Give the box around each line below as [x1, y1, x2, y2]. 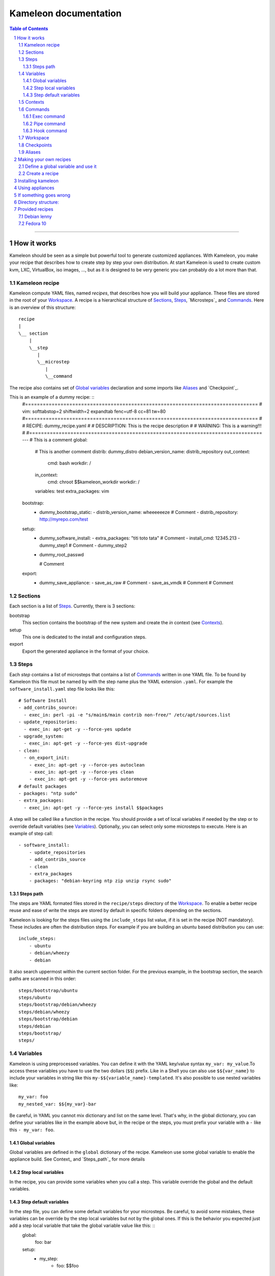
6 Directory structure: [14, 199, 60, 205]
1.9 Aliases [18, 149, 41, 155]
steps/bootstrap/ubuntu [18, 988, 78, 993]
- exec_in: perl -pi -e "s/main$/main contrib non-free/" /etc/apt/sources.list [23, 712, 231, 718]
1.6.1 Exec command [23, 113, 65, 119]
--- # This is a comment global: [22, 437, 88, 443]
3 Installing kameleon [14, 178, 59, 184]
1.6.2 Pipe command [23, 120, 66, 127]
